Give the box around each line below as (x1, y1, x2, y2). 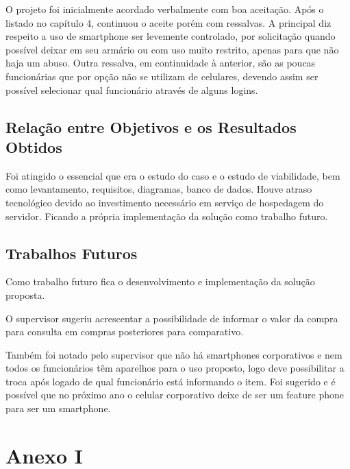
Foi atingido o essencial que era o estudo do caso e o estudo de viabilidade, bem (5, 168, 340, 182)
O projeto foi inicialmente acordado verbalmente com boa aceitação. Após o (5, 2, 324, 16)
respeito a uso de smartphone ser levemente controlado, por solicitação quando (5, 29, 336, 43)
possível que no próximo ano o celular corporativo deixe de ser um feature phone (5, 387, 344, 402)
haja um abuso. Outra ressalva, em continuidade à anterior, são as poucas (5, 56, 316, 70)
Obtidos (5, 136, 62, 157)
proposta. (5, 287, 45, 302)
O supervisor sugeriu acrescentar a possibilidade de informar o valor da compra (5, 311, 338, 325)
